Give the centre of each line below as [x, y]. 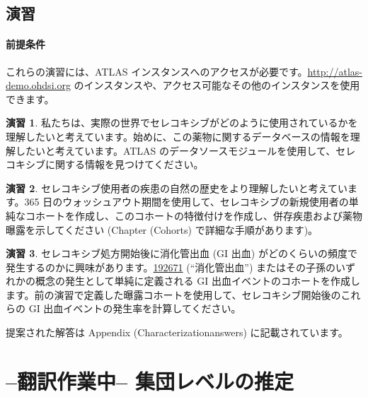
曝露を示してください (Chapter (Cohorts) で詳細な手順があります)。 [162, 229]
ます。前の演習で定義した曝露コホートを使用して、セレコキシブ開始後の [173, 294]
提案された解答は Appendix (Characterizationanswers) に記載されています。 [177, 332]
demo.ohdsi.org [38, 85]
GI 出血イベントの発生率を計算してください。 [135, 308]
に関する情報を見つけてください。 [124, 164]
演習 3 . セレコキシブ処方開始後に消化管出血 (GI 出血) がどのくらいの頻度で [182, 253]
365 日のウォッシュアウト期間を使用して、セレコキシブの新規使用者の [186, 202]
